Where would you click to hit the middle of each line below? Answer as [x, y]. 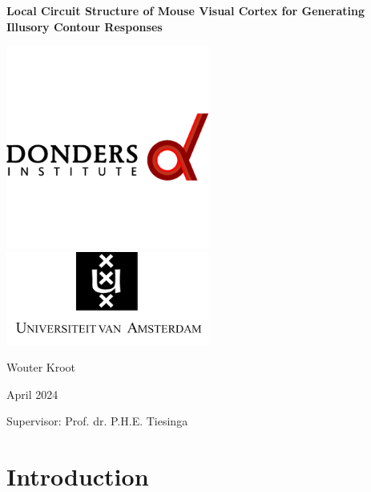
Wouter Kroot [41, 367]
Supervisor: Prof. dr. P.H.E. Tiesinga [97, 421]
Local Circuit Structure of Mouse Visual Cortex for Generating [186, 10]
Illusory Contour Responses [85, 26]
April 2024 [32, 394]
